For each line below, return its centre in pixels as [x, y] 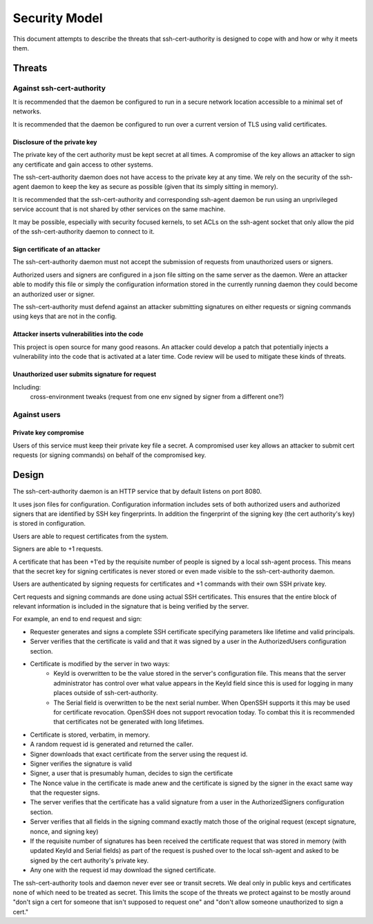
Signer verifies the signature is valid [81, 764]
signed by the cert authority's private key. [89, 860]
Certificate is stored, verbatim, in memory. [90, 734]
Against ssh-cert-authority [59, 88]
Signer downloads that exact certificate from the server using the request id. [139, 754]
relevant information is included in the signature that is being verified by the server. [131, 607]
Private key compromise [48, 433]
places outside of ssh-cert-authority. [106, 693]
